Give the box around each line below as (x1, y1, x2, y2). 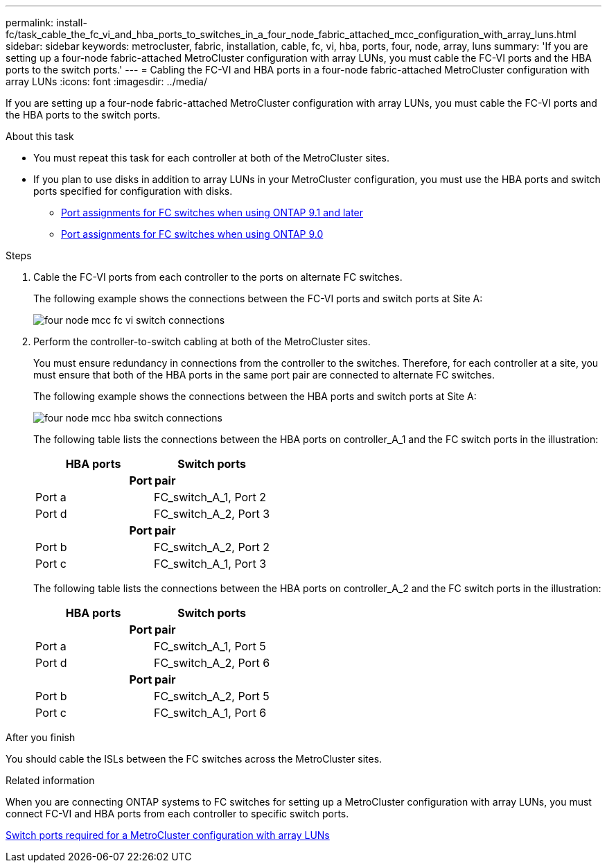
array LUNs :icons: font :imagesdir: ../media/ (6, 76, 207, 87)
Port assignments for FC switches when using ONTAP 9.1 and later (61, 207, 364, 218)
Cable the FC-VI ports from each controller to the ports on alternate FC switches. (33, 271, 403, 283)
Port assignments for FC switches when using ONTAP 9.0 (61, 228, 324, 240)
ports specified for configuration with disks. (33, 185, 233, 197)
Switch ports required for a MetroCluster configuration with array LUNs (6, 829, 330, 841)
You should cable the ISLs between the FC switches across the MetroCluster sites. (6, 753, 382, 765)
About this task (6, 130, 74, 142)
